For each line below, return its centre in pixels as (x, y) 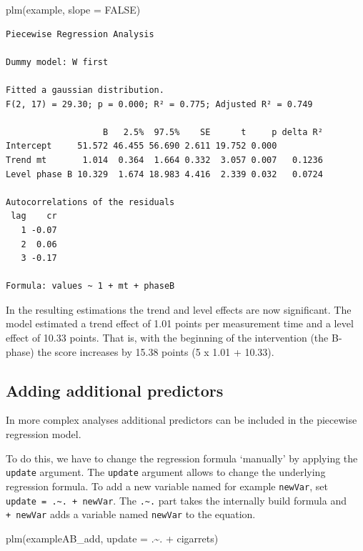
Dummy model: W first (57, 62)
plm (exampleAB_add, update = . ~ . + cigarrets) (112, 538)
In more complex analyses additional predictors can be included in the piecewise (181, 420)
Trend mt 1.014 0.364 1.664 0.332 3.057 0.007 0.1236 (164, 160)
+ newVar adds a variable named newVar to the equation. (131, 514)
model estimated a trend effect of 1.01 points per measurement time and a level (180, 323)
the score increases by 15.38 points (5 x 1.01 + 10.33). (156, 351)
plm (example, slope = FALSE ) (73, 9)
